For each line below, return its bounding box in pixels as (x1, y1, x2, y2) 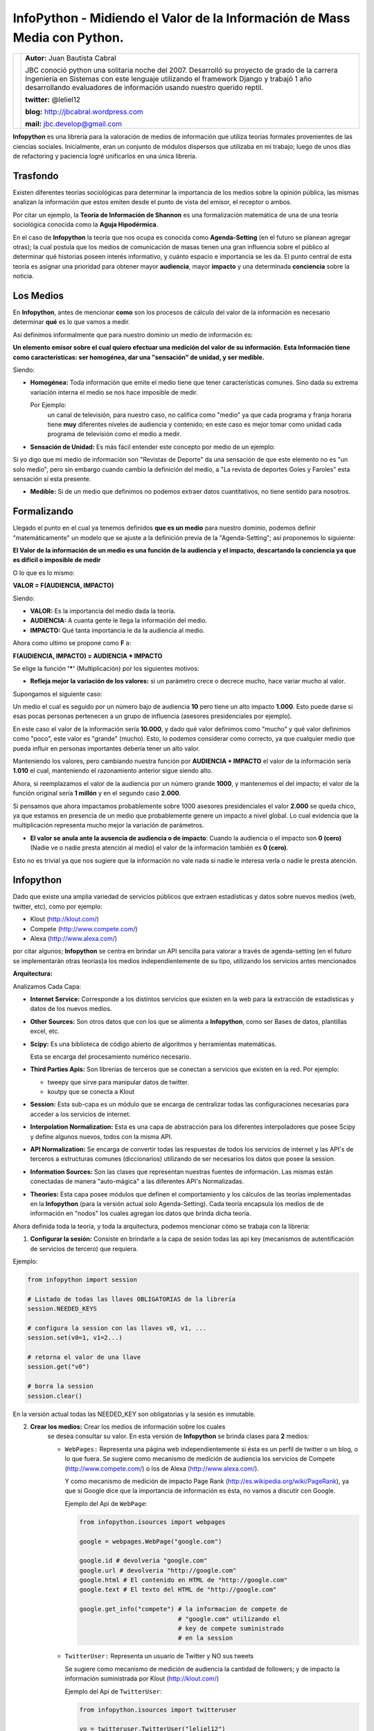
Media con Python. (12, 30, 124, 45)
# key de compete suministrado (177, 1624, 284, 1633)
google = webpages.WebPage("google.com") (79, 1537, 222, 1545)
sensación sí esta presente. (12, 474, 91, 483)
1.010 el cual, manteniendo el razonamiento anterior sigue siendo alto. (12, 766, 213, 775)
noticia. (12, 272, 34, 280)
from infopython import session (27, 1275, 138, 1284)
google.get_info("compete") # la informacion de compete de (79, 1605, 288, 1613)
